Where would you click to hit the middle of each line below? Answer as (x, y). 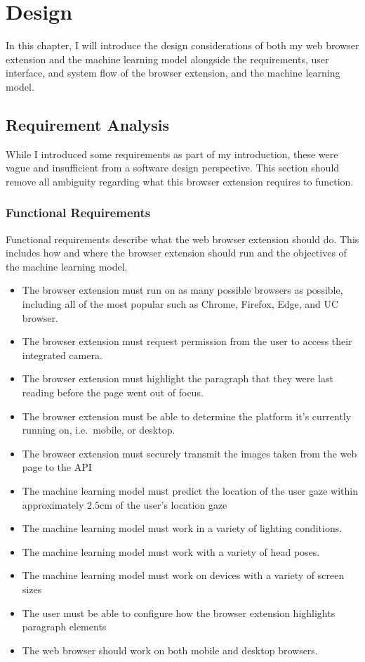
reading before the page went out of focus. (113, 392)
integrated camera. (62, 355)
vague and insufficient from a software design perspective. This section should (173, 168)
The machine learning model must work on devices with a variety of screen (183, 575)
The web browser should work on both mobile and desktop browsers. (170, 650)
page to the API (57, 467)
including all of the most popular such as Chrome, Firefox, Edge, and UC (180, 304)
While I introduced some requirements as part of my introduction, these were (172, 154)
